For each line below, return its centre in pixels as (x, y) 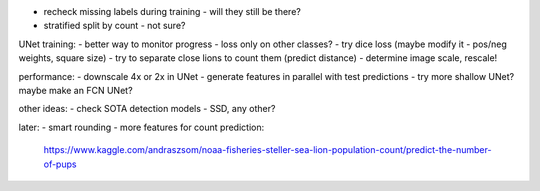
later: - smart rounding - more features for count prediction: (141, 127)
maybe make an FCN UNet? (76, 90)
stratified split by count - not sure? (114, 26)
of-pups (60, 164)
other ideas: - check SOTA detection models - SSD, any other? (147, 109)
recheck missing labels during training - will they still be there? (172, 11)
